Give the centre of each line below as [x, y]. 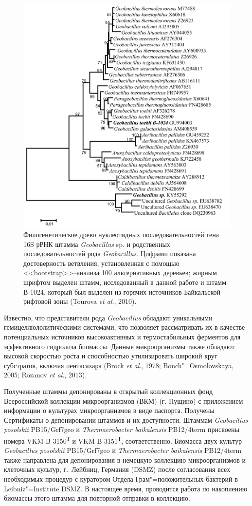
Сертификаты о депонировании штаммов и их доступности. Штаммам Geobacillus [126, 420]
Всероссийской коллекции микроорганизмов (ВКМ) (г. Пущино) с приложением [124, 401]
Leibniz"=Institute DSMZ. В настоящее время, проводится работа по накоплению [126, 488]
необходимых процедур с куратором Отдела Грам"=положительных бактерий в [121, 478]
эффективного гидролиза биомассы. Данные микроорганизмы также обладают [119, 346]
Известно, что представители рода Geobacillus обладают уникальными [108, 317]
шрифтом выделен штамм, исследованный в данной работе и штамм [125, 282]
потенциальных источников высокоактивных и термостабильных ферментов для [122, 336]
